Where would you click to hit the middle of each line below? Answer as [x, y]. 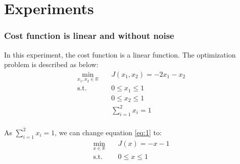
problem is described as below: [51, 64]
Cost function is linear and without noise [89, 36]
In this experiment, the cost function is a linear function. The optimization [120, 54]
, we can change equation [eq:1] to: [108, 132]
